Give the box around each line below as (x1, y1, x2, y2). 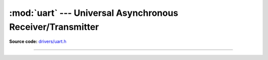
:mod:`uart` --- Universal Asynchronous (9, 7, 179, 18)
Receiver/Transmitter (9, 21, 99, 32)
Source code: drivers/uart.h (9, 39, 67, 45)
